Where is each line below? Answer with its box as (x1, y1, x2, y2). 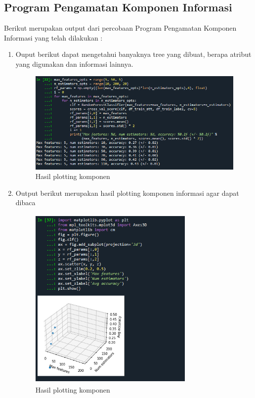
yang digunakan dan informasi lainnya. (15, 58, 133, 69)
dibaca (15, 197, 36, 208)
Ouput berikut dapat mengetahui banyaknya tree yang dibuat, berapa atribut (15, 49, 252, 59)
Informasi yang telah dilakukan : (4, 32, 103, 43)
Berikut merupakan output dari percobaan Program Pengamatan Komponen (4, 23, 237, 33)
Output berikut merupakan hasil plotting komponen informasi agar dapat (15, 187, 239, 198)
